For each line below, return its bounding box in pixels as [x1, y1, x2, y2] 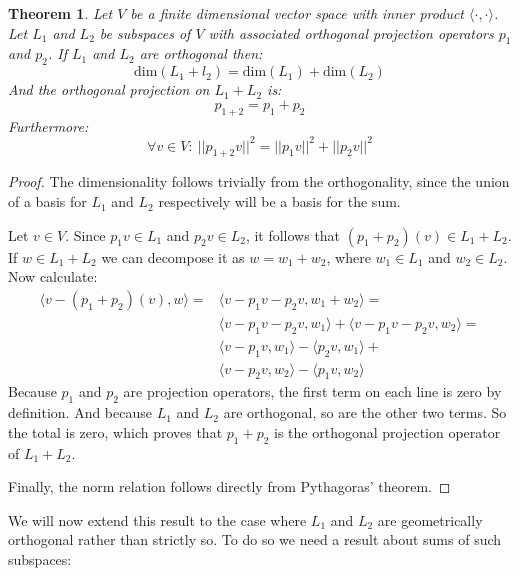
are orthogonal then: [139, 43, 263, 64]
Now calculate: [8, 266, 98, 287]
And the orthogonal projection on [8, 79, 210, 100]
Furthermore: [8, 115, 89, 136]
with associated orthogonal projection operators [208, 22, 494, 43]
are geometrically [377, 509, 483, 530]
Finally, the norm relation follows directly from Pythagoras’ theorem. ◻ [8, 476, 451, 497]
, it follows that [245, 224, 341, 245]
